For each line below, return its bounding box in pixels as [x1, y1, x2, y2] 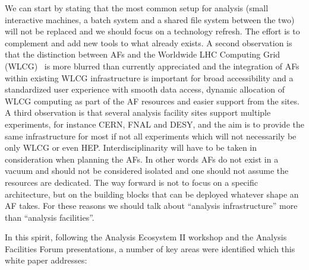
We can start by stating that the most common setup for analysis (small [5, 2, 269, 14]
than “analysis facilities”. [5, 211, 94, 223]
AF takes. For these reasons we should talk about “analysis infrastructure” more [5, 199, 298, 212]
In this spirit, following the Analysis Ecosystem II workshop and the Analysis [5, 231, 287, 243]
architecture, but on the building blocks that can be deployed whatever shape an [5, 188, 299, 200]
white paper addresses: [5, 254, 87, 266]
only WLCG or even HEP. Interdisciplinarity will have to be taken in [5, 141, 257, 154]
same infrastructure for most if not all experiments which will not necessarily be [5, 129, 297, 142]
